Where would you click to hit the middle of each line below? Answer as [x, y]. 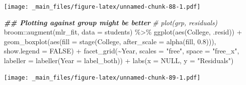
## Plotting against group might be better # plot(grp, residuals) [111, 22]
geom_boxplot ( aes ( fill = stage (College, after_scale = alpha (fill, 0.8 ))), [110, 41]
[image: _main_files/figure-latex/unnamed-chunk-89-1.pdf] [102, 77]
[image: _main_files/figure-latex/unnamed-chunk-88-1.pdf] [102, 7]
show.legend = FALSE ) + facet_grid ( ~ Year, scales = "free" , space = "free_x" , [122, 51]
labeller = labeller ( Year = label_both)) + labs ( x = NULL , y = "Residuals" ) [119, 60]
